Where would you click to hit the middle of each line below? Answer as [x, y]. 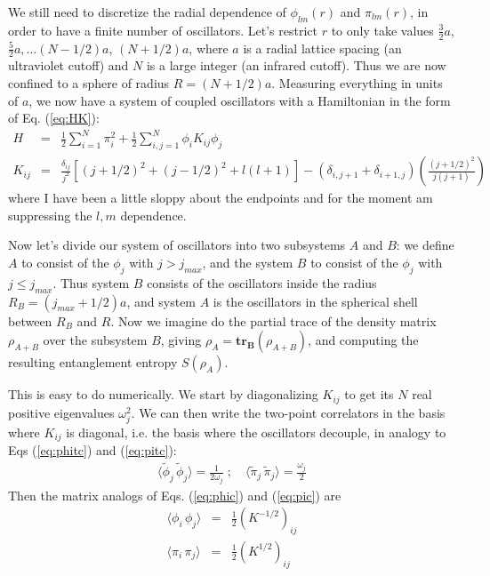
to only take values [382, 30]
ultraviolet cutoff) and [68, 65]
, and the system [248, 262]
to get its [369, 394]
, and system [161, 301]
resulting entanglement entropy [93, 362]
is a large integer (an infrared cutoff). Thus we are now [296, 65]
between [30, 320]
